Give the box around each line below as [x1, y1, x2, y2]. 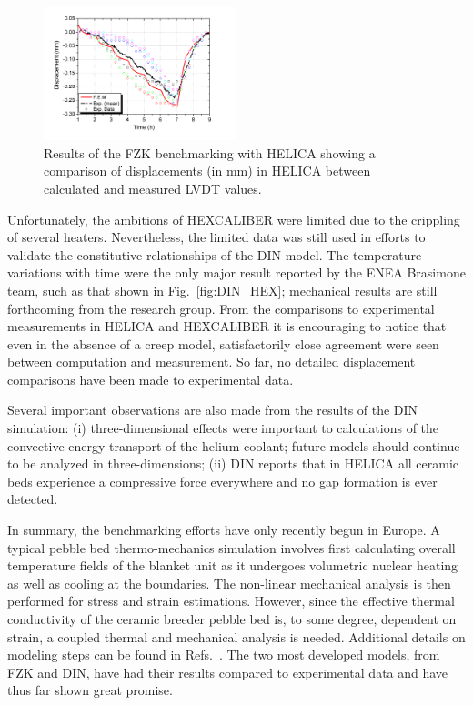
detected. [7, 489, 58, 509]
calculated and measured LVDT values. [44, 178, 262, 197]
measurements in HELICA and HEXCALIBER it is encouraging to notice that [7, 317, 447, 336]
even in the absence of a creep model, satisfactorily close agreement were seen [7, 334, 439, 353]
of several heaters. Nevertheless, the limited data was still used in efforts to [7, 227, 426, 247]
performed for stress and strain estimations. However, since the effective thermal [7, 591, 455, 610]
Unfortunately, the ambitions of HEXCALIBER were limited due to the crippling [7, 209, 460, 228]
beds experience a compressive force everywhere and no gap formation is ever [7, 471, 438, 490]
